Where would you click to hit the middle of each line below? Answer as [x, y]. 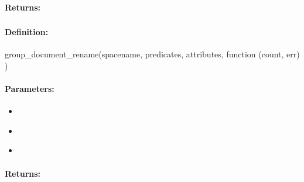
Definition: [27, 32]
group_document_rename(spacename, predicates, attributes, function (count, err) [152, 54]
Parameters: [30, 89]
